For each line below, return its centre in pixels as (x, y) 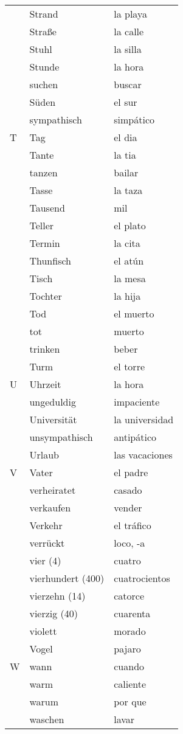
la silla (128, 49)
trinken (45, 349)
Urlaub (44, 455)
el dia (126, 137)
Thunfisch (50, 261)
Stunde (44, 67)
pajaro (127, 649)
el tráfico (133, 525)
